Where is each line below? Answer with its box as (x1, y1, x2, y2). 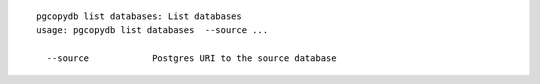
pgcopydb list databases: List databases (36, 11, 242, 22)
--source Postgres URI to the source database (46, 53, 337, 64)
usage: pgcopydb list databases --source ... (36, 25, 269, 36)
